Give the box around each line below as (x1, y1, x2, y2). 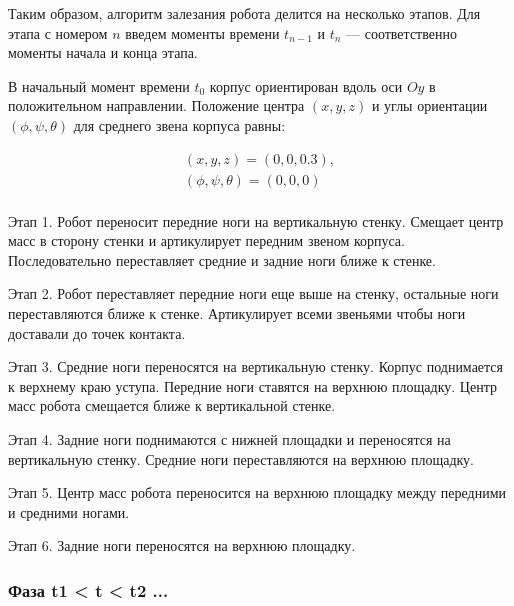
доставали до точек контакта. (8, 322, 186, 343)
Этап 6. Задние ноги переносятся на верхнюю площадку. (8, 535, 356, 556)
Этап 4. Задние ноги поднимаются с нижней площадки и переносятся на (8, 429, 451, 449)
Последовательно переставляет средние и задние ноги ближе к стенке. (8, 249, 436, 270)
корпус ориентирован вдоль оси (209, 75, 403, 96)
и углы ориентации (371, 95, 488, 116)
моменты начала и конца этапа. (8, 42, 198, 63)
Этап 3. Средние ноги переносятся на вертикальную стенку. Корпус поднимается (8, 356, 504, 377)
